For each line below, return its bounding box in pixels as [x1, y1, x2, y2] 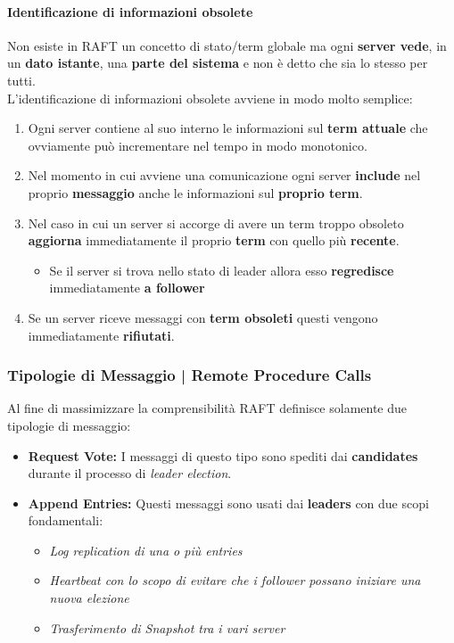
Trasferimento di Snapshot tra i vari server [49, 618, 285, 637]
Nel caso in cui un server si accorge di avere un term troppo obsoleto [28, 213, 404, 232]
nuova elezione [49, 589, 129, 607]
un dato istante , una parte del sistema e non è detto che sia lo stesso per [7, 54, 428, 72]
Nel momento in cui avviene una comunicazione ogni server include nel [28, 166, 421, 185]
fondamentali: [28, 511, 103, 530]
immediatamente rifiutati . [28, 326, 175, 344]
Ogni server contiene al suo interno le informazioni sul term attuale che [28, 119, 428, 137]
